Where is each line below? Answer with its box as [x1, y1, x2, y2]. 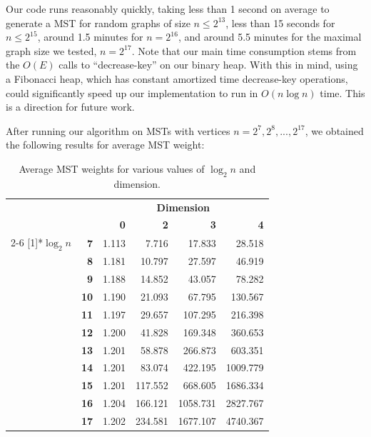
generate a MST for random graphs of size [6, 15, 190, 30]
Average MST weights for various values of [19, 161, 205, 176]
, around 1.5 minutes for [37, 29, 143, 44]
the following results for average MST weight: [6, 137, 205, 152]
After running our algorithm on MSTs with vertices [6, 123, 230, 138]
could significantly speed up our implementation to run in [6, 85, 258, 100]
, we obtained [305, 123, 364, 138]
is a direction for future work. [6, 99, 135, 114]
